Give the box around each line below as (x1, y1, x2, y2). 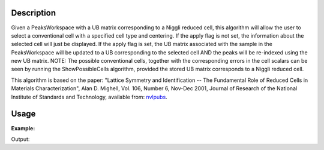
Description (11, 8, 56, 18)
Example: (11, 124, 35, 131)
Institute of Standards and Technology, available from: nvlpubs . (11, 93, 167, 100)
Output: (11, 135, 30, 143)
